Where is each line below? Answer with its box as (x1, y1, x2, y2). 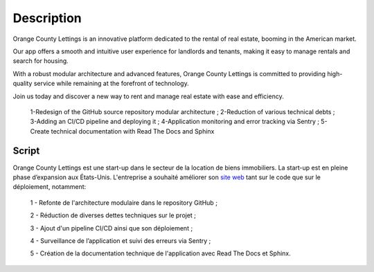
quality (12, 80, 33, 88)
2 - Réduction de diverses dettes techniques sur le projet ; (30, 211, 197, 219)
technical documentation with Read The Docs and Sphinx (51, 127, 215, 135)
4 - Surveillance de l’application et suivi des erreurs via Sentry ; (30, 236, 211, 245)
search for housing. (12, 57, 69, 65)
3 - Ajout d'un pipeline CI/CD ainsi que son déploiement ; (30, 224, 193, 232)
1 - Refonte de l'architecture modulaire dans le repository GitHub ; (30, 198, 218, 207)
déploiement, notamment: (12, 183, 87, 191)
